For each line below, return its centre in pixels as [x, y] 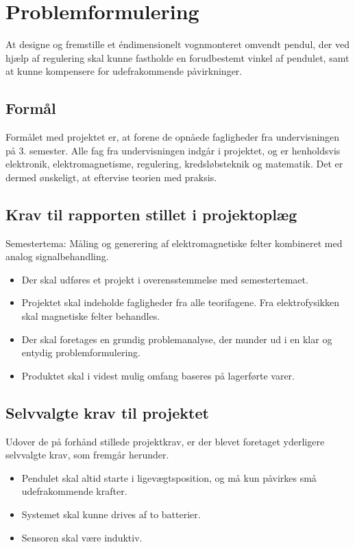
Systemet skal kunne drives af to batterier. [111, 514]
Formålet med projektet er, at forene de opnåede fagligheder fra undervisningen [173, 137]
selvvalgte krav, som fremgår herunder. [87, 455]
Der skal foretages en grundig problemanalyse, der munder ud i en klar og [177, 339]
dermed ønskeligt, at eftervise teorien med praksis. [111, 177]
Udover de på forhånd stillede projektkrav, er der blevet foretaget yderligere [165, 441]
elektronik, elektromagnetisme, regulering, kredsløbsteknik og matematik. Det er [174, 164]
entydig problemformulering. [81, 352]
